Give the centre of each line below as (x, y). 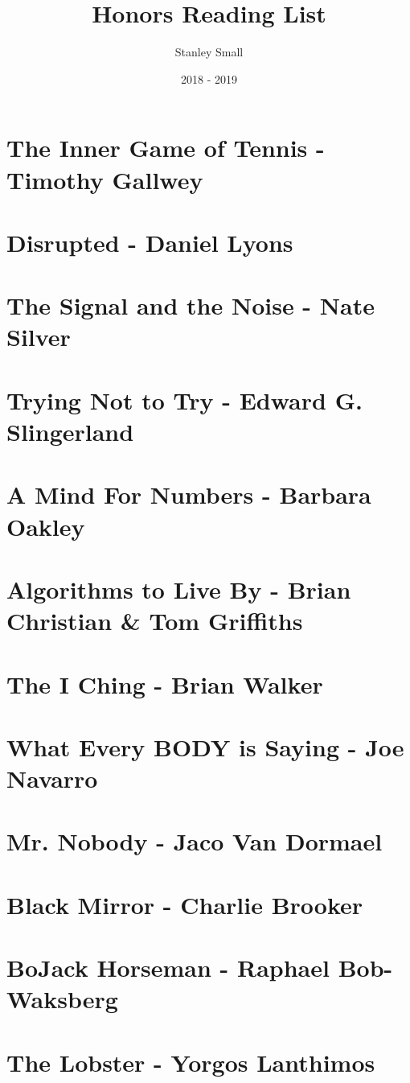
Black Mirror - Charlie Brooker (185, 904)
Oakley (46, 526)
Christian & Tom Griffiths (155, 621)
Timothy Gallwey (105, 179)
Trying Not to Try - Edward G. (184, 399)
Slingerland (70, 431)
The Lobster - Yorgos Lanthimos (191, 1062)
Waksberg (62, 999)
